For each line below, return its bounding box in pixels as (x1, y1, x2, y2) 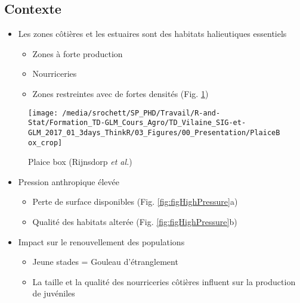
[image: (28, 108, 58, 117)
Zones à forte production (32, 47, 123, 60)
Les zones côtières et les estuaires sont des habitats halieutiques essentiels (18, 27, 287, 40)
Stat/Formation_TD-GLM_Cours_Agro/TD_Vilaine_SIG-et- (28, 118, 246, 127)
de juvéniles (32, 287, 75, 299)
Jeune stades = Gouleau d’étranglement (32, 255, 178, 268)
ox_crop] (28, 138, 63, 147)
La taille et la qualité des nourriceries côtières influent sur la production (32, 275, 296, 288)
